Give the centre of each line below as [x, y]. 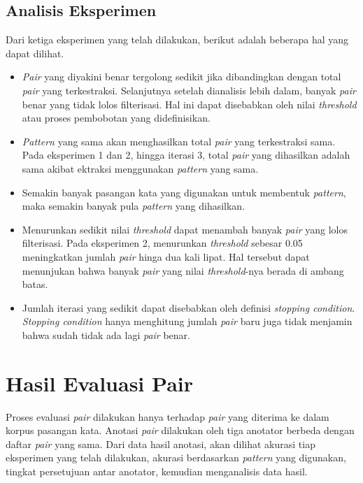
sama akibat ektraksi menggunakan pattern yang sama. [140, 168]
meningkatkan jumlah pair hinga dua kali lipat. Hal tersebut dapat [166, 256]
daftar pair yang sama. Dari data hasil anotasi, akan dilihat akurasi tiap [161, 444]
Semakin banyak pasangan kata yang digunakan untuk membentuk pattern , [184, 192]
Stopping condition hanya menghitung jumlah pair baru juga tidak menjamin [187, 321]
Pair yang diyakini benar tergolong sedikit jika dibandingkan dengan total [181, 77]
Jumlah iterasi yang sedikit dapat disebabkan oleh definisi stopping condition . [188, 307]
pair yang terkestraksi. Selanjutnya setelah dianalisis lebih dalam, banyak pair [189, 90]
